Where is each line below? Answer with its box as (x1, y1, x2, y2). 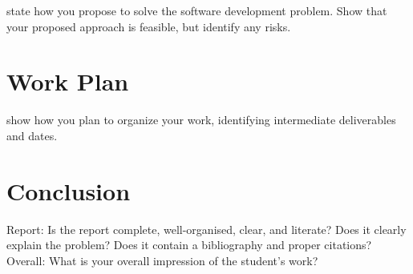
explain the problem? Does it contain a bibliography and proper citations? (6, 236, 372, 253)
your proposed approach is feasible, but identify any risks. (6, 18, 291, 34)
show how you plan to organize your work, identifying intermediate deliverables (6, 111, 396, 128)
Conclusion (6, 174, 131, 207)
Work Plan (6, 65, 129, 98)
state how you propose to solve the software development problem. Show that (6, 2, 387, 18)
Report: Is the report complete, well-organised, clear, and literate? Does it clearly (6, 220, 407, 237)
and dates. (6, 127, 58, 143)
